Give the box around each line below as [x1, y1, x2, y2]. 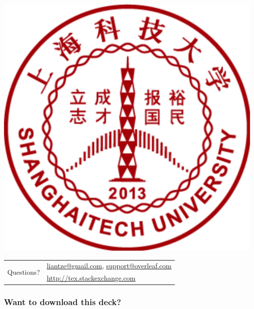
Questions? [7, 266, 40, 277]
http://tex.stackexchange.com [46, 273, 136, 283]
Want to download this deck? [4, 296, 121, 308]
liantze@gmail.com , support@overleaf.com [46, 261, 171, 271]
